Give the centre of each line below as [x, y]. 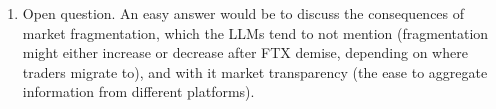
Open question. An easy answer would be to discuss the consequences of [243, 13]
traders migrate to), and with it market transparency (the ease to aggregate [255, 71]
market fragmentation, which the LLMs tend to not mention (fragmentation [255, 32]
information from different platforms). [138, 91]
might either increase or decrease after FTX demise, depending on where [245, 52]
